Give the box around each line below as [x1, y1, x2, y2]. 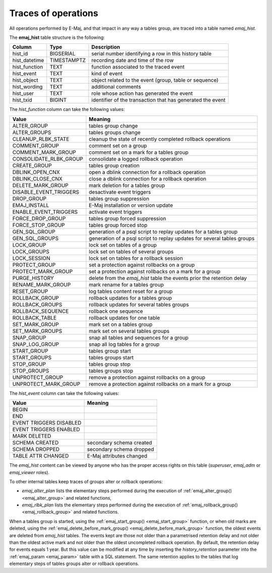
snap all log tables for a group [89, 340, 160, 348]
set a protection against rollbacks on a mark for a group [89, 268, 221, 275]
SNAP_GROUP [12, 334, 46, 341]
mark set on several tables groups [89, 327, 170, 334]
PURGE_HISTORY [12, 274, 54, 281]
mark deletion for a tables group [89, 182, 165, 189]
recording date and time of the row [91, 57, 174, 64]
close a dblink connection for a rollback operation [89, 175, 207, 182]
